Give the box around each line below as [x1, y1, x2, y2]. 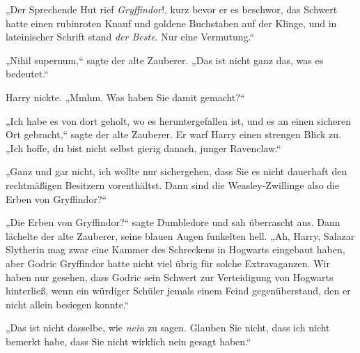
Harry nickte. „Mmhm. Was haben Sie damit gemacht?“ [6, 89, 245, 104]
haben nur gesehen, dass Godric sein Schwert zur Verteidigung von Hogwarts [6, 269, 334, 284]
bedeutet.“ [6, 66, 49, 81]
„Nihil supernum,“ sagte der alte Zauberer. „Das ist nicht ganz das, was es [6, 52, 324, 67]
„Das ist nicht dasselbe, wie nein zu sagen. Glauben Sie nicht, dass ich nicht [6, 320, 330, 335]
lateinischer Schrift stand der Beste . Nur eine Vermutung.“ [6, 29, 255, 44]
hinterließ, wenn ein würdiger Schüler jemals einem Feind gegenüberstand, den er [6, 283, 351, 298]
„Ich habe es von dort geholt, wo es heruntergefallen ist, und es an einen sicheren [6, 113, 351, 128]
